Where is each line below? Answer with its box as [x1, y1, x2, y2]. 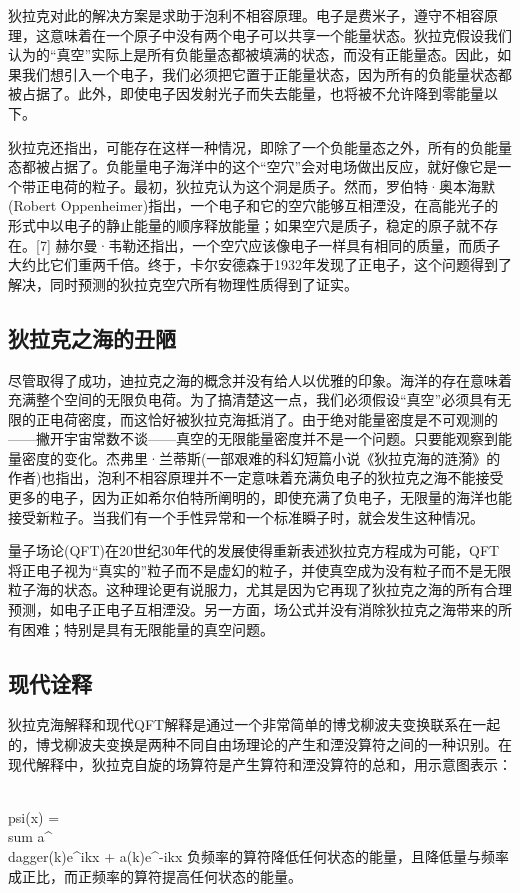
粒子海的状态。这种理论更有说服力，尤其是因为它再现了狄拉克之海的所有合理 [8, 579, 512, 600]
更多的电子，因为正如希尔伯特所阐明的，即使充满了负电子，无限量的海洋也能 [8, 487, 512, 508]
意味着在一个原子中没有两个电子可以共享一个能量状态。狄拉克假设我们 [49, 24, 512, 45]
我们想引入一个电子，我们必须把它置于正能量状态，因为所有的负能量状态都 [21, 63, 512, 84]
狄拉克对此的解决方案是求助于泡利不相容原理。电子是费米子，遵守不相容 [8, 5, 484, 25]
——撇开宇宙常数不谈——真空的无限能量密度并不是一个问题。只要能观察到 [8, 428, 498, 449]
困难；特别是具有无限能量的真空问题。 [21, 618, 274, 639]
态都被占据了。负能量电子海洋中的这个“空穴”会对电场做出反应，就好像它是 [8, 156, 498, 177]
